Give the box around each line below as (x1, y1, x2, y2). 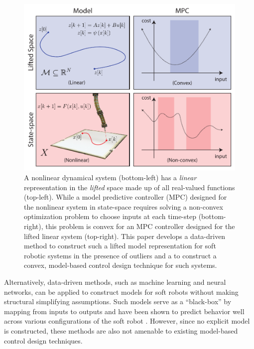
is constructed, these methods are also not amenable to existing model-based (4, 325, 238, 336)
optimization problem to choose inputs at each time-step (24, 211, 196, 222)
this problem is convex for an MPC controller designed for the (45, 221, 235, 231)
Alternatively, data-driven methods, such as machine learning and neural (4, 276, 226, 287)
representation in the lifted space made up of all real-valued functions (24, 182, 235, 192)
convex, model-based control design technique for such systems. (24, 260, 217, 270)
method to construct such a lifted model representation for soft (24, 240, 216, 251)
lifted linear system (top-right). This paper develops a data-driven (24, 231, 226, 241)
